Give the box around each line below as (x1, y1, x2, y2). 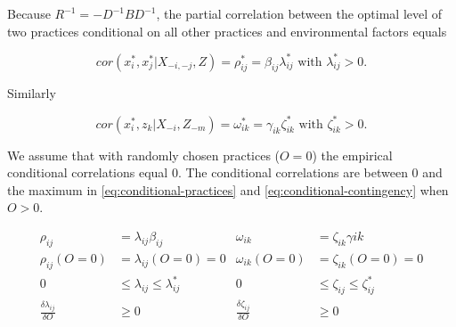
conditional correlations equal (7, 163, 168, 182)
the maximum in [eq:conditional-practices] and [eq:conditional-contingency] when (7, 180, 449, 199)
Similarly (7, 84, 56, 102)
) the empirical (312, 145, 393, 164)
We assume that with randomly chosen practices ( (7, 145, 281, 164)
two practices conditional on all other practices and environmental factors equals (7, 21, 447, 40)
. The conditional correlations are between (177, 163, 408, 182)
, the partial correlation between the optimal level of (156, 4, 443, 22)
